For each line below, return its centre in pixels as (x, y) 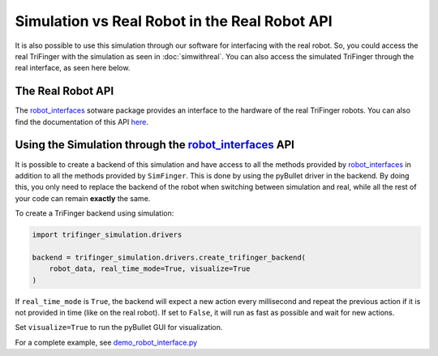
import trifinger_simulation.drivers (107, 235)
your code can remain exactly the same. (83, 198)
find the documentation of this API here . (82, 122)
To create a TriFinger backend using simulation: (94, 213)
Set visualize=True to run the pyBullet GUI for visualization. (119, 328)
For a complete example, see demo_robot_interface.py (106, 342)
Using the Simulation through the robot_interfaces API (155, 145)
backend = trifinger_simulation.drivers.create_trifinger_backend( (169, 257)
